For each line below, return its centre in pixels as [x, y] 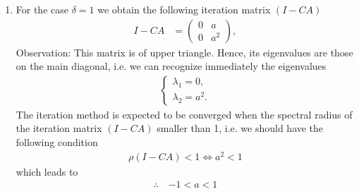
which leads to [47, 171]
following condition [57, 142]
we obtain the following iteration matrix [184, 9]
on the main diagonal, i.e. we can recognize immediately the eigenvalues [171, 66]
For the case [42, 9]
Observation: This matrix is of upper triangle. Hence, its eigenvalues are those [184, 52]
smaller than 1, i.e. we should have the [240, 128]
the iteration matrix [59, 128]
